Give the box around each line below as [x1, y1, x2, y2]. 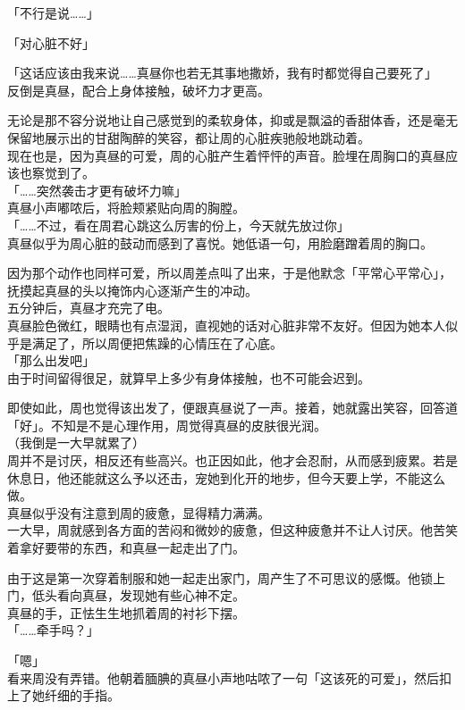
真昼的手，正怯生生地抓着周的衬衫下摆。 [7, 603, 245, 622]
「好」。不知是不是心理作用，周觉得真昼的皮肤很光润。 [7, 415, 326, 434]
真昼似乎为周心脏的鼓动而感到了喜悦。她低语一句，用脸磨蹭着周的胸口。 [7, 233, 433, 252]
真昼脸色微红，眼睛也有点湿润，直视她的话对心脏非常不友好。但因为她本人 [7, 315, 445, 334]
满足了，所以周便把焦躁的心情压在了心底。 [31, 333, 283, 352]
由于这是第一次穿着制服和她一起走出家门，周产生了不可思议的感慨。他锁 [7, 568, 433, 587]
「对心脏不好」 [7, 33, 95, 52]
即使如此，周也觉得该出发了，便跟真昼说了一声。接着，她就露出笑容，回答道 [7, 398, 458, 417]
